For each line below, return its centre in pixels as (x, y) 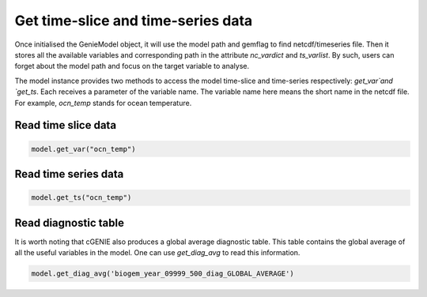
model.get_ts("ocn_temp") (81, 198)
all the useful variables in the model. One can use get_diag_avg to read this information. (157, 252)
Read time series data (69, 174)
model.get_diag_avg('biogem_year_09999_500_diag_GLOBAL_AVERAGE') (162, 273)
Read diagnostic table (69, 222)
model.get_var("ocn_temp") (83, 149)
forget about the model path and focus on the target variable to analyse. (132, 66)
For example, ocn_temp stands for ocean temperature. (103, 103)
